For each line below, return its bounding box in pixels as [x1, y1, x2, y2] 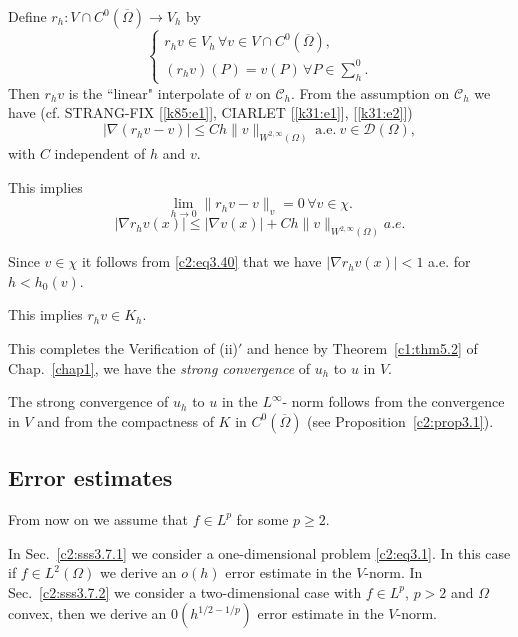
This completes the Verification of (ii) [8, 337, 239, 358]
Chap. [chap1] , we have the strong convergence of [8, 357, 311, 378]
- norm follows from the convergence [282, 391, 505, 412]
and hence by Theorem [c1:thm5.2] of [247, 337, 478, 358]
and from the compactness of [37, 410, 214, 431]
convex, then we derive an [8, 603, 167, 624]
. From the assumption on [291, 82, 450, 103]
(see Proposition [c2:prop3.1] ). [307, 410, 494, 431]
